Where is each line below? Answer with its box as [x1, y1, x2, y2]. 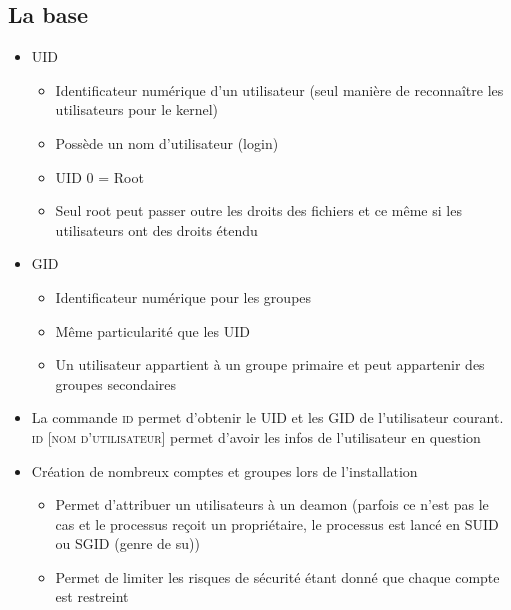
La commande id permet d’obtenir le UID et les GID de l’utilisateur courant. [31, 407, 504, 428]
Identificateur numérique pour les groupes [55, 286, 312, 307]
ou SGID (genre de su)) [55, 533, 200, 554]
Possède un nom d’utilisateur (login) [55, 132, 279, 153]
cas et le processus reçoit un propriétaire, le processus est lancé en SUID [55, 513, 499, 534]
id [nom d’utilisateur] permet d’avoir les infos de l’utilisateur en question [31, 426, 481, 447]
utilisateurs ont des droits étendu [55, 219, 258, 240]
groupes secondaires [55, 373, 177, 394]
